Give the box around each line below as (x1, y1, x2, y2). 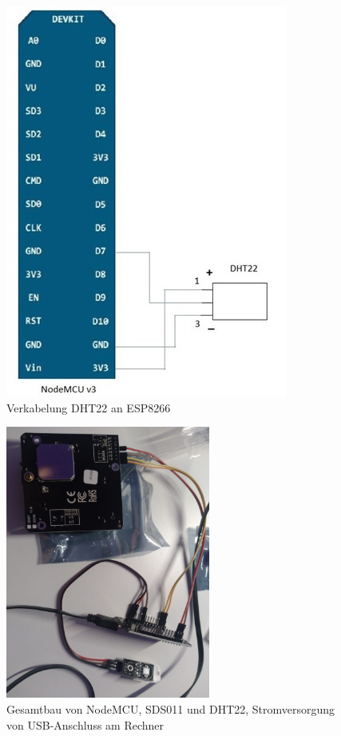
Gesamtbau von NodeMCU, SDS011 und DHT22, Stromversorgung (6, 700, 335, 717)
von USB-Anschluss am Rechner (6, 716, 165, 733)
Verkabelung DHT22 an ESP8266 (6, 399, 171, 416)
